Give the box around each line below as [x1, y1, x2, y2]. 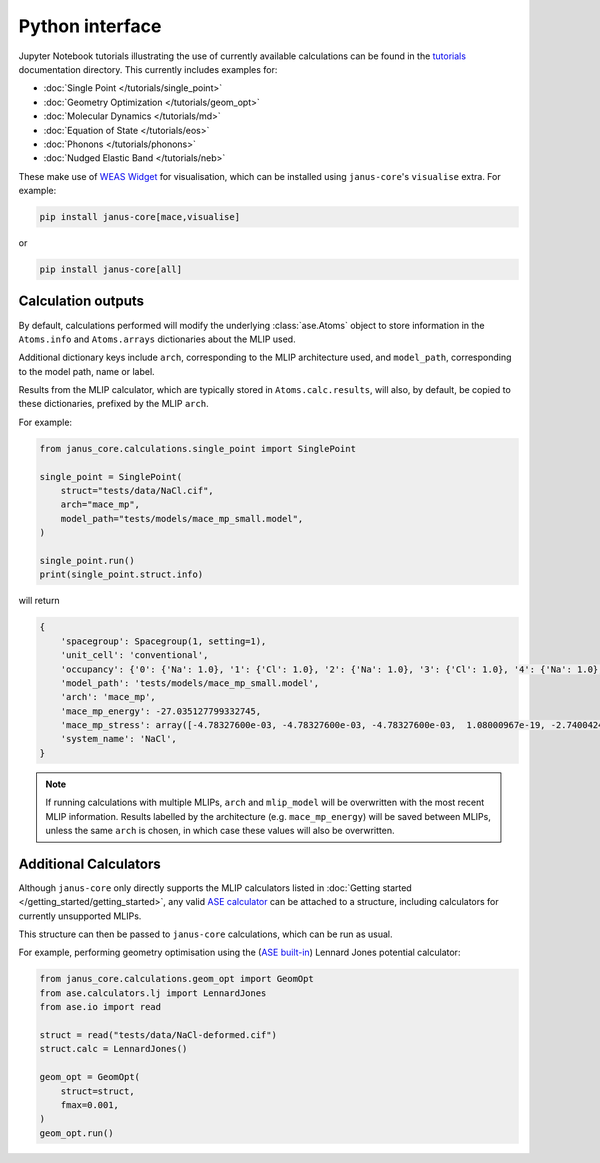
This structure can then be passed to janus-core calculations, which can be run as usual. [18, 928, 393, 940]
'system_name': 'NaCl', [60, 733, 177, 745]
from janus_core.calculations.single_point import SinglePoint [39, 443, 357, 454]
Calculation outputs [18, 293, 145, 310]
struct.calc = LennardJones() [39, 1043, 188, 1055]
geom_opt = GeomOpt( [39, 1071, 140, 1083]
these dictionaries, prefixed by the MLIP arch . [18, 398, 209, 410]
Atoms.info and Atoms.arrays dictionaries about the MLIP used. [18, 333, 296, 345]
